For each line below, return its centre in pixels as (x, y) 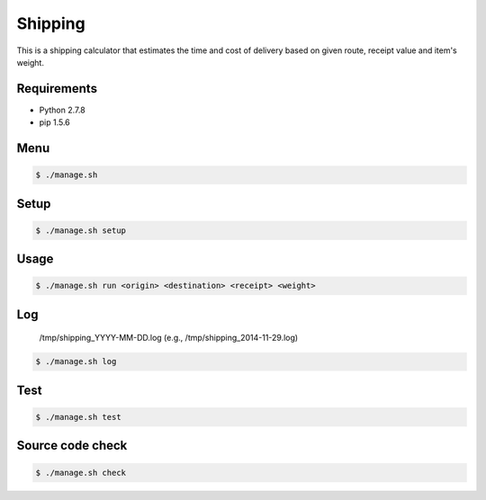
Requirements (57, 89)
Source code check (72, 446)
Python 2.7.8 (62, 110)
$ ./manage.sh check (81, 473)
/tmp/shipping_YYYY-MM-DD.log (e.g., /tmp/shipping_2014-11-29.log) (169, 338)
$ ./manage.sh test (78, 417)
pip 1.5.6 (55, 122)
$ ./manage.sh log (76, 362)
